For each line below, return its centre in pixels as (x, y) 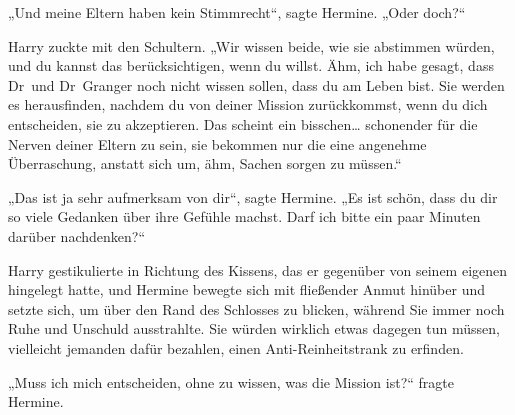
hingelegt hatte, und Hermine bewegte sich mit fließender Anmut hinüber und (246, 289)
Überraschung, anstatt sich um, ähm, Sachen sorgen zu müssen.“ (205, 163)
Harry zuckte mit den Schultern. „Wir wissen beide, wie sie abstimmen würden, (251, 45)
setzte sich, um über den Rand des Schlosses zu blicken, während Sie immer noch (256, 308)
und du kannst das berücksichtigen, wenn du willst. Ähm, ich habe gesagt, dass (251, 65)
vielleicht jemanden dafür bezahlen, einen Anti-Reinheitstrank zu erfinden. (236, 347)
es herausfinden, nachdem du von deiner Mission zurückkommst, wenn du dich (248, 104)
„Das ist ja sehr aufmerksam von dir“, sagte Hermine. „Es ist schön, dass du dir (253, 196)
